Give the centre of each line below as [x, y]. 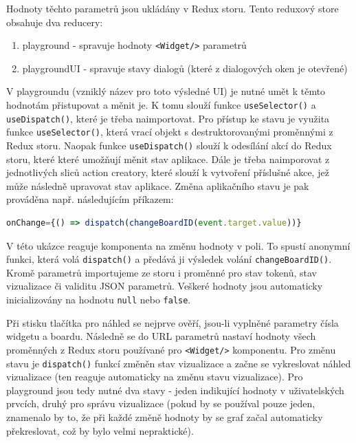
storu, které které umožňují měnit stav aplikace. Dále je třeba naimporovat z [168, 159]
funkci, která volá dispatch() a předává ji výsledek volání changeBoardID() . [169, 259]
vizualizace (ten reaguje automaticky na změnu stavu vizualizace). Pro [155, 377]
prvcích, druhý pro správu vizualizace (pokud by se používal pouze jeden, [161, 403]
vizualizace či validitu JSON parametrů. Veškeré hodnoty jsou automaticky [165, 286]
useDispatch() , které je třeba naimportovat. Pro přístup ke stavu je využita [168, 118]
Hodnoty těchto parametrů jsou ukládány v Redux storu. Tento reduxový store [173, 8]
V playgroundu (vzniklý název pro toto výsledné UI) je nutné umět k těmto [166, 91]
